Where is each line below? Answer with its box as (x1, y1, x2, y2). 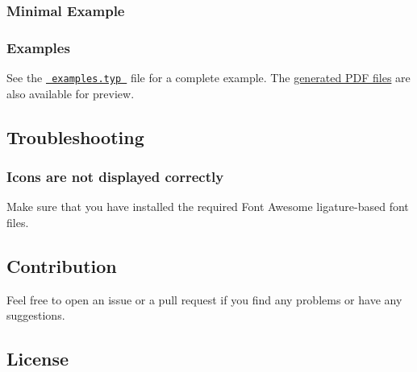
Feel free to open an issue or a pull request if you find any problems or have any (6, 291, 402, 308)
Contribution (6, 253, 117, 278)
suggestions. (6, 307, 65, 324)
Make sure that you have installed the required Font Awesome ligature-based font (6, 198, 409, 215)
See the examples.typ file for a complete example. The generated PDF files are (6, 69, 411, 86)
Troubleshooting (6, 124, 144, 149)
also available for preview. (6, 85, 135, 101)
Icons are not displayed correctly (6, 167, 224, 187)
